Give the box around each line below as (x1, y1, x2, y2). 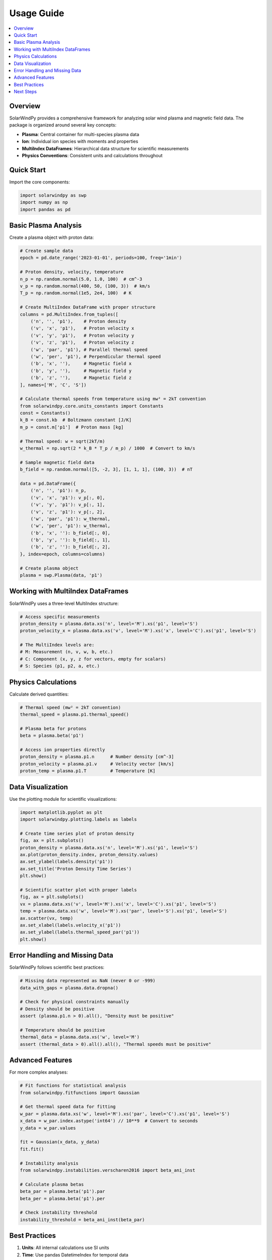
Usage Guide (9, 8, 64, 19)
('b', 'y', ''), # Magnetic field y (30, 368, 132, 373)
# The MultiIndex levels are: (20, 642, 95, 648)
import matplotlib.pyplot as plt (20, 809, 103, 815)
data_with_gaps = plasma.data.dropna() (20, 985, 118, 990)
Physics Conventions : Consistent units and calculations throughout (22, 152, 163, 158)
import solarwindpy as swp (20, 192, 87, 198)
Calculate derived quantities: (9, 691, 69, 697)
